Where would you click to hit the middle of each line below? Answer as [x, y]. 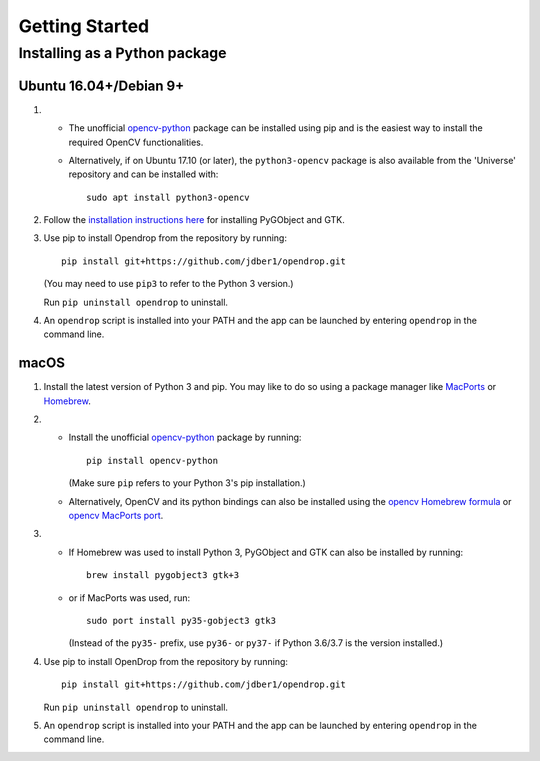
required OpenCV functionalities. [136, 142]
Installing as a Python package [122, 53]
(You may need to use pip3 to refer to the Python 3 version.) [168, 284]
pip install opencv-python [152, 460]
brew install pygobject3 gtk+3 [163, 575]
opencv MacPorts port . [116, 516]
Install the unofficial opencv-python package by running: [185, 437]
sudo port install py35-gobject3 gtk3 [181, 620]
